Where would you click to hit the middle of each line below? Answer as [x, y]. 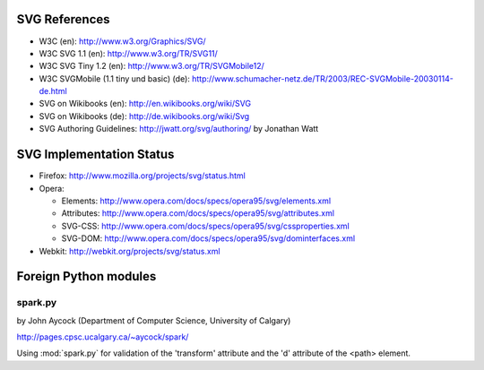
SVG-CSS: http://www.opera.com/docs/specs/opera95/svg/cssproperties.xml [205, 226]
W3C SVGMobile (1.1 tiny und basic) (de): [114, 78]
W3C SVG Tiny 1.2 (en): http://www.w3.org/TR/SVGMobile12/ [151, 66]
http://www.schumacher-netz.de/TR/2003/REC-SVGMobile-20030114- [323, 78]
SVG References [64, 19]
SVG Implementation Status [95, 155]
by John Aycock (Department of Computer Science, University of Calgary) [154, 320]
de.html [53, 91]
